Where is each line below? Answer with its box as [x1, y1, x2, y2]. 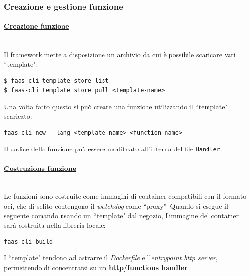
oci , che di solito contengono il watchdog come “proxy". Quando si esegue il [4, 201, 228, 211]
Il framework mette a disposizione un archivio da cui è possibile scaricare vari [4, 49, 236, 60]
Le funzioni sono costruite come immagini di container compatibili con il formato [4, 191, 247, 201]
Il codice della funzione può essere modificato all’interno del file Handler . [4, 144, 222, 154]
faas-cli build [4, 238, 53, 245]
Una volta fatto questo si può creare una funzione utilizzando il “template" [4, 101, 228, 111]
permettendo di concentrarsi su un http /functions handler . [4, 262, 189, 272]
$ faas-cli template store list [4, 77, 109, 85]
